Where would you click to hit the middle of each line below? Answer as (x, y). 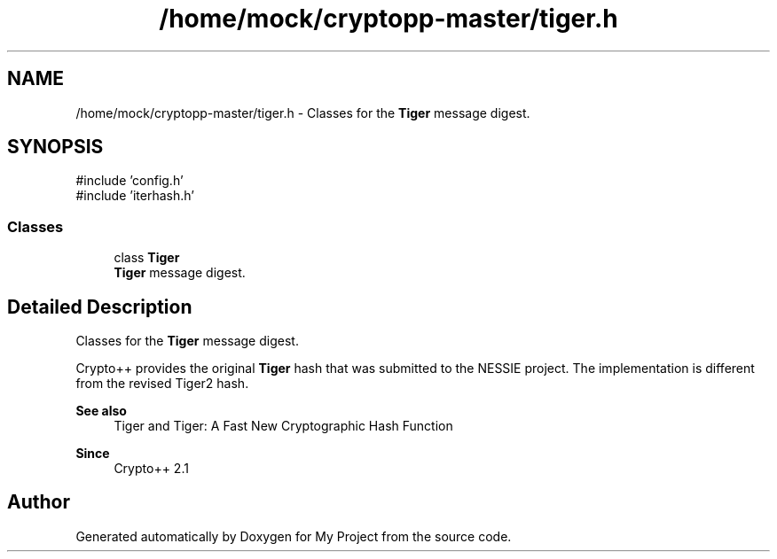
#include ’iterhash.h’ (135, 196)
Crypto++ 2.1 (151, 469)
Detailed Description (100, 307)
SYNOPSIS (55, 147)
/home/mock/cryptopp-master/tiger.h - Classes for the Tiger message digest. (303, 113)
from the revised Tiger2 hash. (162, 384)
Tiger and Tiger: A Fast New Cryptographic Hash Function (283, 426)
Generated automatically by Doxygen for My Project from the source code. (294, 536)
